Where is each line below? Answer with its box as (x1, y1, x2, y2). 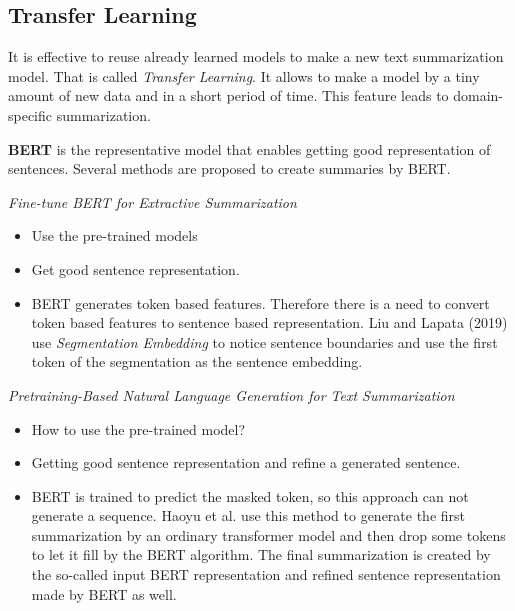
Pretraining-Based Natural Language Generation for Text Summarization (8, 384, 455, 405)
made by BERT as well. (31, 583, 177, 604)
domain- (453, 85, 504, 106)
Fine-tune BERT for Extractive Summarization (8, 191, 297, 212)
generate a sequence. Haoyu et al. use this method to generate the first (31, 505, 466, 526)
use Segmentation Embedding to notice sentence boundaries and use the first (31, 331, 498, 352)
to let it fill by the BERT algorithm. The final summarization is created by (31, 544, 491, 565)
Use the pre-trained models (31, 225, 198, 246)
